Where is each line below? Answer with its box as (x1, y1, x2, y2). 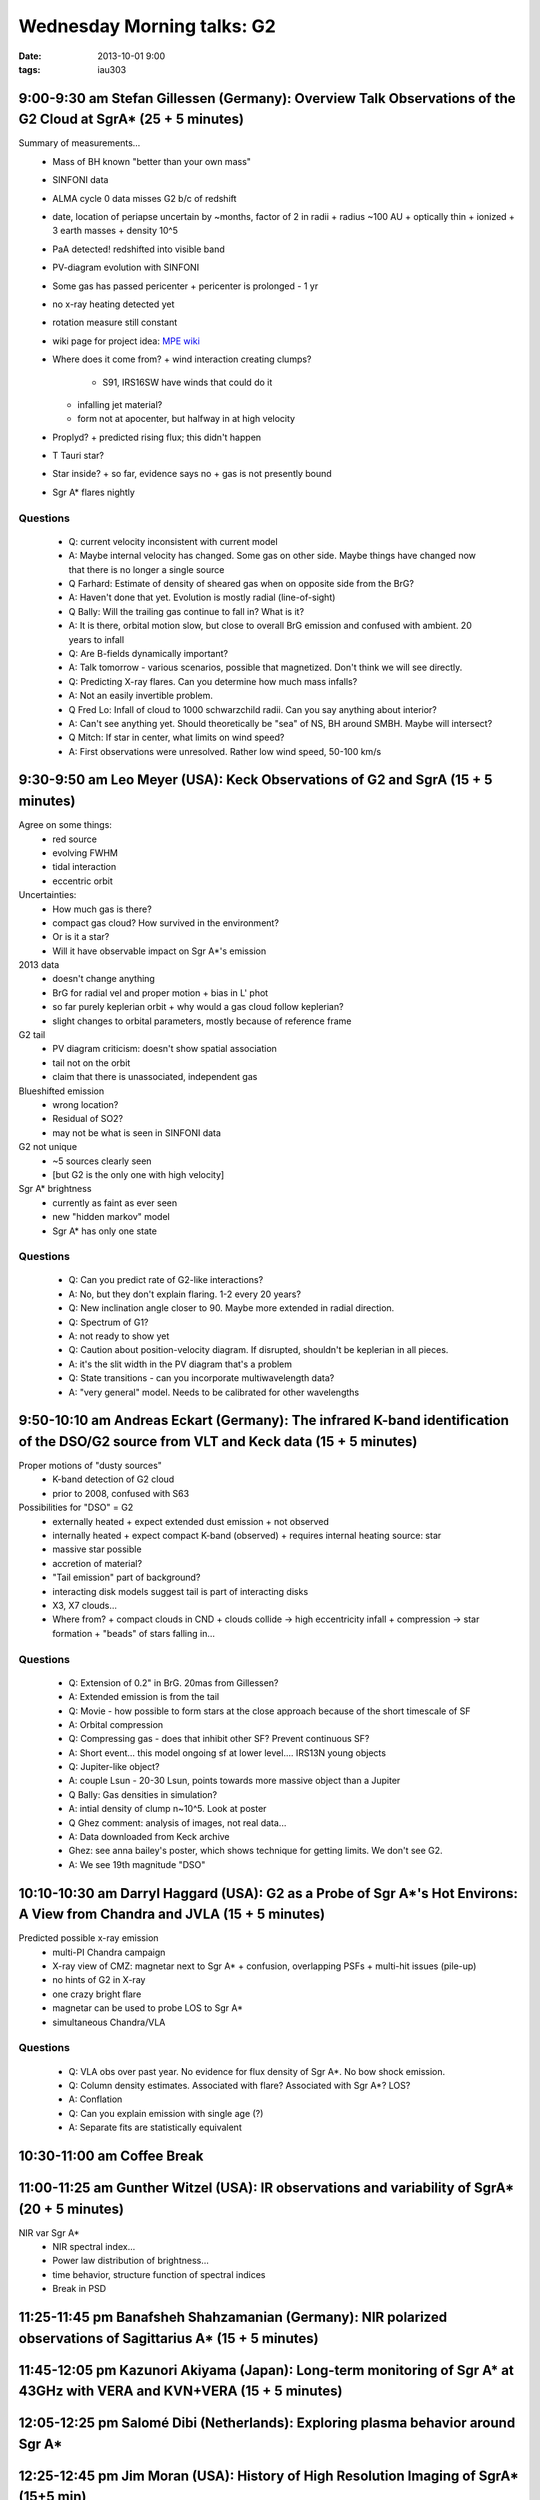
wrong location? (52, 1098, 119, 1110)
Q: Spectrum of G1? (68, 1316, 149, 1328)
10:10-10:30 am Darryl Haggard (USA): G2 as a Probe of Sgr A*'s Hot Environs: (18, 1885, 519, 1902)
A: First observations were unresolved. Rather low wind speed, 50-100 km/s (68, 745, 382, 757)
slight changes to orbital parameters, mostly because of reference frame (52, 1015, 352, 1027)
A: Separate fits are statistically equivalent (68, 2121, 242, 2134)
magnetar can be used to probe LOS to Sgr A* (52, 2002, 244, 2014)
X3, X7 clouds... (52, 1599, 118, 1611)
